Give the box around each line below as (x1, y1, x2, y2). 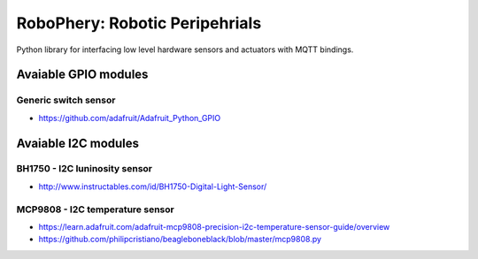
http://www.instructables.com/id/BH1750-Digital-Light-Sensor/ (38, 181, 267, 192)
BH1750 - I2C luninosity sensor (16, 163, 153, 175)
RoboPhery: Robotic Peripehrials (16, 13, 262, 33)
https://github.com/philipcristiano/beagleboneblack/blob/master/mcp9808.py (38, 234, 322, 245)
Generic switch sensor (16, 94, 116, 106)
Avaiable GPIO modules (16, 67, 149, 82)
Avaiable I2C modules (16, 135, 140, 150)
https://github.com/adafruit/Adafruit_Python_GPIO (38, 112, 221, 123)
